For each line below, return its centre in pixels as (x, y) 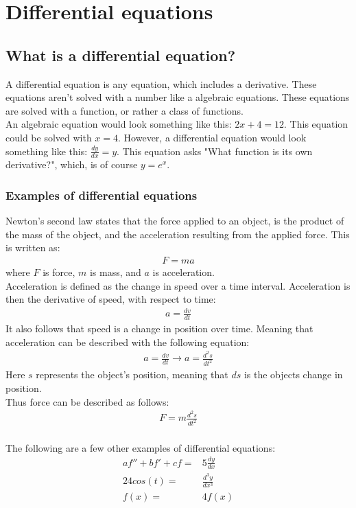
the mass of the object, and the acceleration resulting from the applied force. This (178, 234)
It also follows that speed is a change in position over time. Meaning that (159, 328)
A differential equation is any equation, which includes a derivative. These (161, 83)
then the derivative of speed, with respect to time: (111, 299)
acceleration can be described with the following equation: (128, 342)
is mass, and (115, 272)
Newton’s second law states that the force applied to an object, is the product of (175, 221)
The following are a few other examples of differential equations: (141, 447)
